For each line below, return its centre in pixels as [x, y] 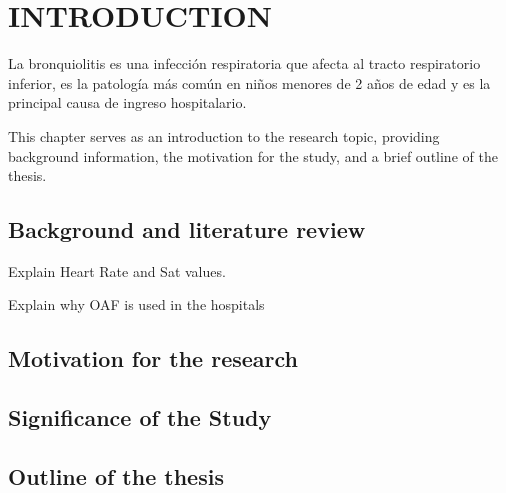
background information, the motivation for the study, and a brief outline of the [253, 155]
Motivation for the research [153, 358]
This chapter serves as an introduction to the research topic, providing [224, 135]
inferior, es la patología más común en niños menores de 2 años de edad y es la [249, 82]
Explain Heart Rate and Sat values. [117, 270]
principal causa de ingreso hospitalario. [127, 102]
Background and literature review [187, 229]
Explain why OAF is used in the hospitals [136, 304]
